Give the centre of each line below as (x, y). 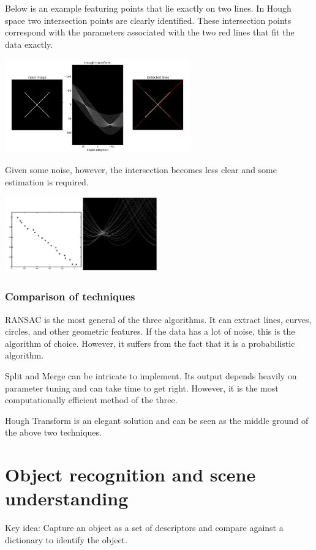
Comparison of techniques (70, 296)
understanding (67, 498)
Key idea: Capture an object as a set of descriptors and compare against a (144, 528)
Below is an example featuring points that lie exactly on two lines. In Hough (148, 8)
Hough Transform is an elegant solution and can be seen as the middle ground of (157, 420)
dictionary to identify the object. (66, 539)
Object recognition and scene (130, 474)
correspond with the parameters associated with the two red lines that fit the (150, 32)
